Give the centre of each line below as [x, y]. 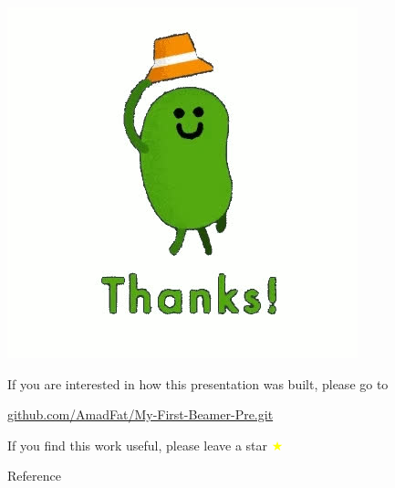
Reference [34, 476]
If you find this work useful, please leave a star [138, 445]
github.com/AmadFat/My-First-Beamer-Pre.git [140, 414]
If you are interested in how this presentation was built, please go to [198, 383]
